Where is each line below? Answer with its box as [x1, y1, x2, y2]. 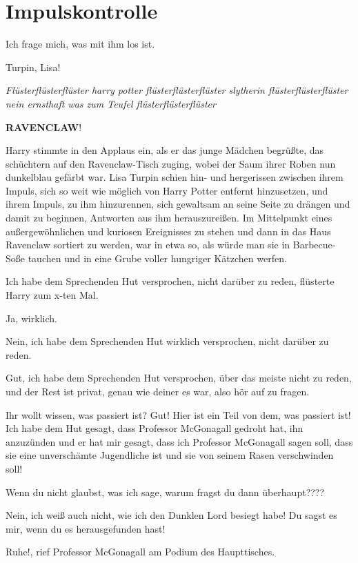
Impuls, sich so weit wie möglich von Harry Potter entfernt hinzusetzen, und [6, 183, 328, 197]
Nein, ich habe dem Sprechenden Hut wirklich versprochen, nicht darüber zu [6, 334, 329, 348]
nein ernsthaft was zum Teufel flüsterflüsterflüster [6, 96, 216, 110]
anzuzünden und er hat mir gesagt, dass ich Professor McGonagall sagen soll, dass [6, 434, 353, 448]
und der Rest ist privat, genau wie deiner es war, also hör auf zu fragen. [6, 384, 310, 398]
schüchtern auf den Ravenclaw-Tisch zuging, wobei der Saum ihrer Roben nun [6, 156, 336, 170]
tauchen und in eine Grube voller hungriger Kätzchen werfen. [28, 250, 287, 265]
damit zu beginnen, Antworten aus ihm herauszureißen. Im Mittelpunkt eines [6, 210, 332, 225]
